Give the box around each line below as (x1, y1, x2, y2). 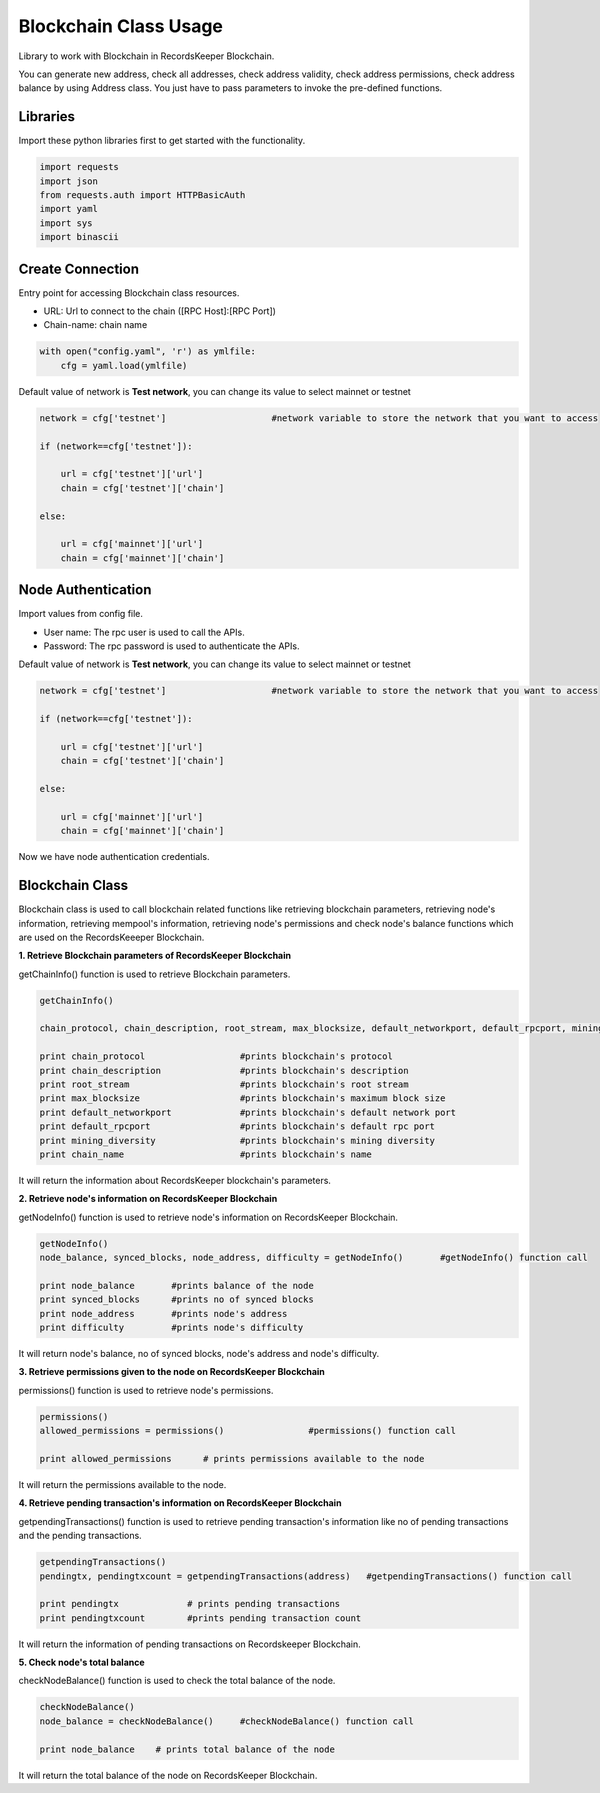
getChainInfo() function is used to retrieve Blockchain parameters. (18, 968, 291, 980)
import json (39, 175, 99, 187)
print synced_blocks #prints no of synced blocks (39, 1294, 314, 1305)
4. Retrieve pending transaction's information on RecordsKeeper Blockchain (18, 1497, 342, 1509)
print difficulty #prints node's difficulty (39, 1322, 304, 1334)
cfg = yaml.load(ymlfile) (60, 360, 188, 371)
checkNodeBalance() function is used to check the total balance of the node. (18, 1675, 336, 1687)
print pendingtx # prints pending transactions (39, 1598, 341, 1610)
